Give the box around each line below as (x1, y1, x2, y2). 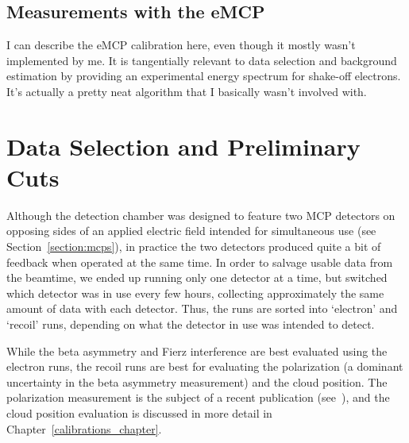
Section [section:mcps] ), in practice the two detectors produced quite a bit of (6, 238, 381, 255)
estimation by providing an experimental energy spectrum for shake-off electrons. (6, 67, 401, 84)
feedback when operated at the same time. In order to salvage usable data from (6, 253, 393, 270)
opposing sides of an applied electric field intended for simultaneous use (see (6, 222, 376, 239)
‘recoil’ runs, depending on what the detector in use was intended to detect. (6, 316, 375, 333)
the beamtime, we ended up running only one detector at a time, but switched (6, 269, 388, 286)
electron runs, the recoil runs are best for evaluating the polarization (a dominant (6, 358, 403, 375)
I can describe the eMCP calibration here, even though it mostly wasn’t (6, 37, 356, 53)
